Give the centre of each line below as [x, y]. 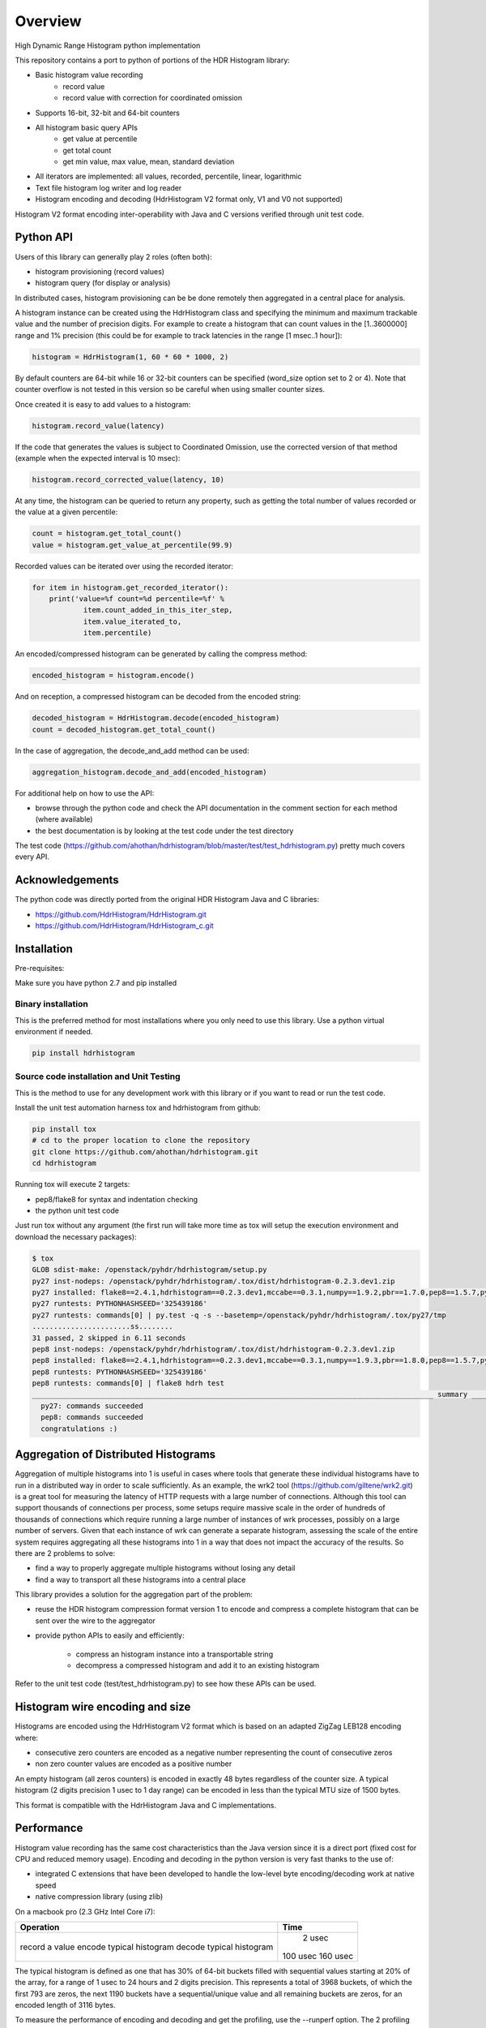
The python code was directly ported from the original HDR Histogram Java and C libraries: [167, 900]
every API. [32, 857]
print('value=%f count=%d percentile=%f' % [136, 599]
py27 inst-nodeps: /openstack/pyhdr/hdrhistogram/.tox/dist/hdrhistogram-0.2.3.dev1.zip [214, 1281]
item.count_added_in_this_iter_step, [158, 610]
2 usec [315, 1937]
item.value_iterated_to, [132, 621]
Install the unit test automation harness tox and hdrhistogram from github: [138, 1108]
